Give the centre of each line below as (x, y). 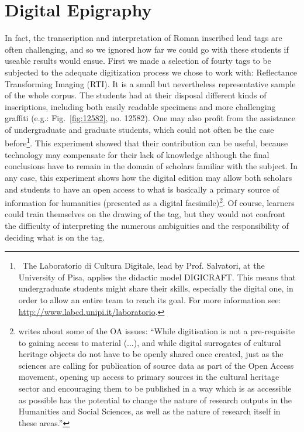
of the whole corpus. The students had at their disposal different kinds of (136, 95)
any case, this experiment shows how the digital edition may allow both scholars (148, 177)
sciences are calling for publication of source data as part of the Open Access (156, 365)
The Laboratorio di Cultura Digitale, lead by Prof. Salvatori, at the (144, 265)
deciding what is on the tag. (55, 237)
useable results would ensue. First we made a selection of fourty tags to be (138, 61)
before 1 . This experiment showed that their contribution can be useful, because (146, 142)
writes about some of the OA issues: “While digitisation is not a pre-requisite (157, 331)
